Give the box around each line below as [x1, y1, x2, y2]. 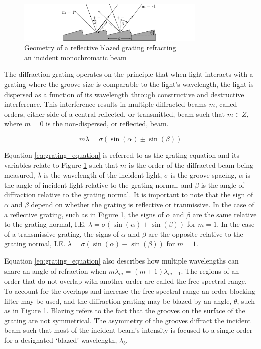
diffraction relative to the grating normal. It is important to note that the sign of [4, 189, 253, 200]
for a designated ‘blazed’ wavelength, [4, 334, 117, 345]
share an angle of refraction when [4, 265, 106, 276]
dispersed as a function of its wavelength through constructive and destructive [4, 89, 244, 99]
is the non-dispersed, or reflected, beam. [46, 118, 169, 129]
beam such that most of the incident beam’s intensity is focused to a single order [4, 325, 253, 335]
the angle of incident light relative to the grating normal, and [4, 179, 193, 190]
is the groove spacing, [170, 169, 237, 180]
